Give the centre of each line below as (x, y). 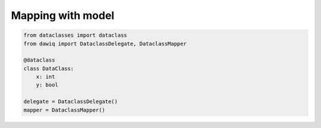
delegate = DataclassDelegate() (71, 102)
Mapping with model (63, 15)
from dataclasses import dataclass (75, 35)
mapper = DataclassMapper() (64, 110)
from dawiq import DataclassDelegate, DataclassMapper (105, 44)
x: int (45, 77)
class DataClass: (49, 68)
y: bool (47, 85)
